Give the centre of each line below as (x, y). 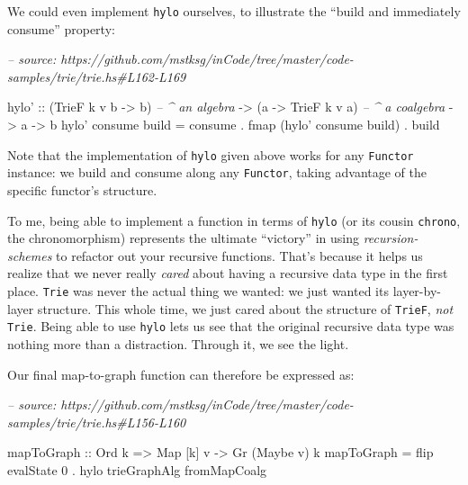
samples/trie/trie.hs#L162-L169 (97, 76)
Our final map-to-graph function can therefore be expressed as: (181, 374)
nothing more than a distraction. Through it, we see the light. (178, 343)
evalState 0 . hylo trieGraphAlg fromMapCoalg (137, 469)
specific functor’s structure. (82, 189)
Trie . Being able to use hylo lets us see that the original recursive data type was (231, 326)
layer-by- (417, 290)
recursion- (391, 238)
